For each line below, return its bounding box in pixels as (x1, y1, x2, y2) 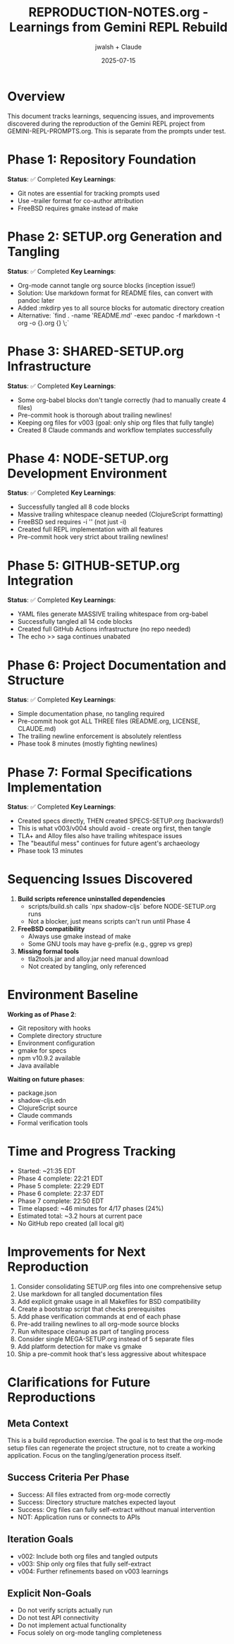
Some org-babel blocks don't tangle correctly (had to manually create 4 (17, 396, 227, 404)
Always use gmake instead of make (27, 932, 132, 941)
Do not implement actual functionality (17, 1621, 127, 1630)
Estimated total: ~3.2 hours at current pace (17, 1211, 142, 1221)
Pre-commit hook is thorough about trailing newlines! (17, 411, 172, 419)
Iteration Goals (7, 1533, 74, 1545)
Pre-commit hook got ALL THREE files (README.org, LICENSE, (17, 717, 201, 725)
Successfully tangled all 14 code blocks (17, 617, 133, 626)
